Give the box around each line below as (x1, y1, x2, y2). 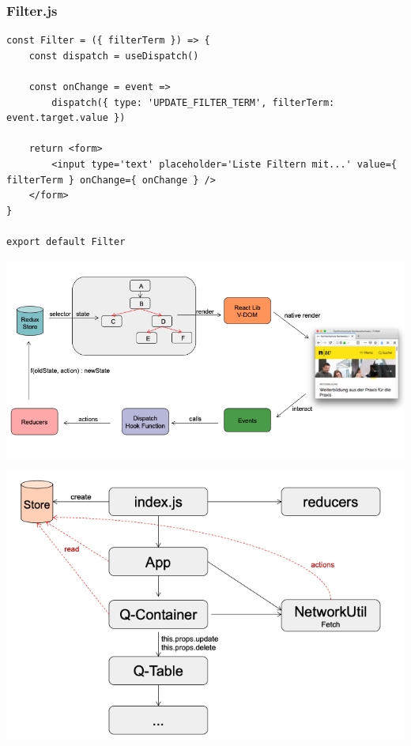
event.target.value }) (6, 112, 126, 124)
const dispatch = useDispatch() (28, 50, 199, 62)
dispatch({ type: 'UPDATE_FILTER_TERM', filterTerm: (51, 96, 335, 108)
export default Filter (6, 235, 126, 247)
